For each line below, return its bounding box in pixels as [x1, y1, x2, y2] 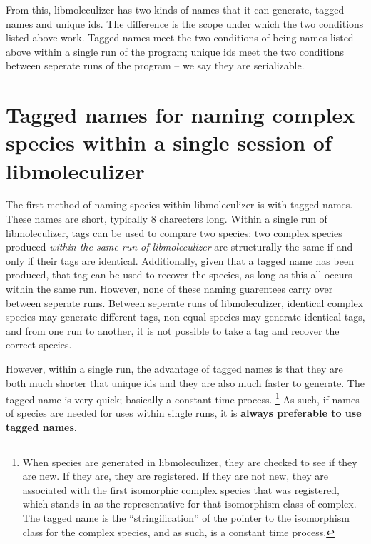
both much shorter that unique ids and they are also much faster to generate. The [6, 375, 365, 390]
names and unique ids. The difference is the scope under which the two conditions [6, 16, 364, 31]
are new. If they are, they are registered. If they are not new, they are [22, 468, 328, 483]
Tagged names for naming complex [6, 100, 355, 129]
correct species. [6, 337, 72, 352]
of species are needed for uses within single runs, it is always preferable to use [6, 406, 362, 420]
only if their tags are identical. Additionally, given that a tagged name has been [6, 253, 354, 268]
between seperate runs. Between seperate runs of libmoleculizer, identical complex [6, 295, 364, 310]
